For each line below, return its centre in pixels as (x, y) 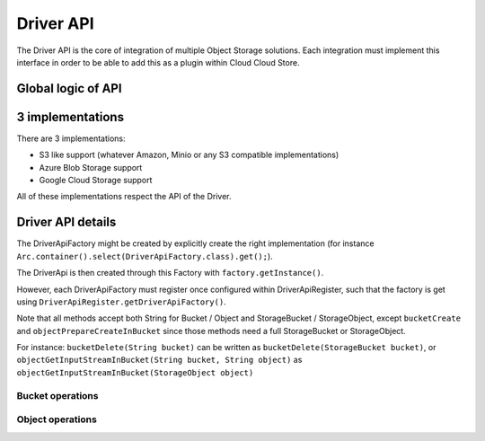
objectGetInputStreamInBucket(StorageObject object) (135, 372)
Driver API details (66, 222)
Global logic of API (69, 88)
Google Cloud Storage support (96, 181)
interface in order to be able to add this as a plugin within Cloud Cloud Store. (158, 62)
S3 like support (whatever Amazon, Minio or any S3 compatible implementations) (189, 155)
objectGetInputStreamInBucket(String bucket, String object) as (159, 360)
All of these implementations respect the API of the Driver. (124, 197)
